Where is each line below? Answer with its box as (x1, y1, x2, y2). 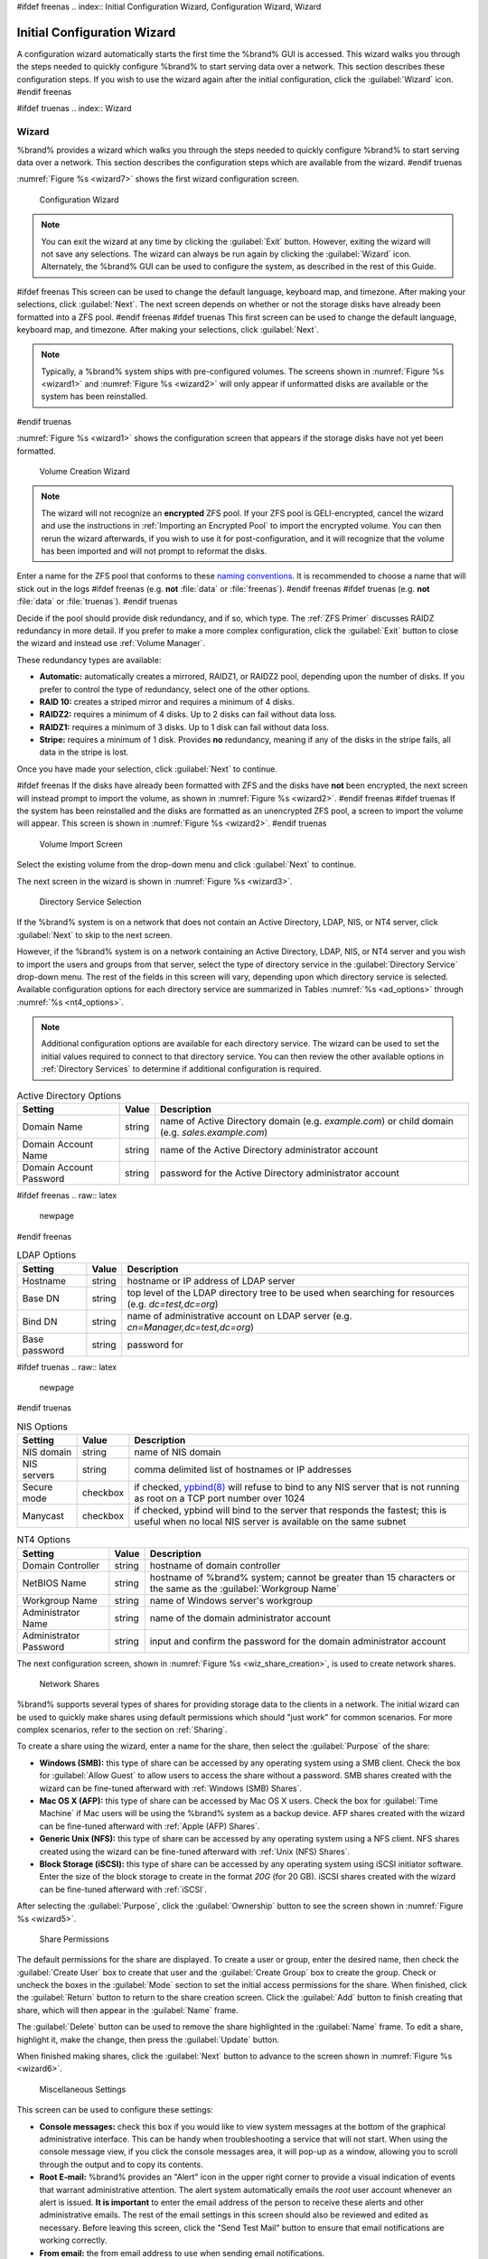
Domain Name (22, 1120, 83, 1133)
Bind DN (22, 1315, 58, 1327)
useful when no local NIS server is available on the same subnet (134, 1515, 407, 1528)
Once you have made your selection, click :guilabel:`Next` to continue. (16, 764, 278, 774)
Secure (22, 1481, 53, 1494)
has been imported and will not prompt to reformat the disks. (41, 545, 267, 556)
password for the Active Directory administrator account (159, 1167, 399, 1179)
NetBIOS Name (22, 1577, 87, 1589)
